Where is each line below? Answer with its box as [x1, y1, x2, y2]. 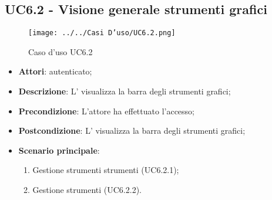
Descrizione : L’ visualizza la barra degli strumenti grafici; [18, 85, 231, 97]
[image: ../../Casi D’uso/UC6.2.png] [28, 29, 176, 38]
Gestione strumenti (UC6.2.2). [32, 184, 142, 196]
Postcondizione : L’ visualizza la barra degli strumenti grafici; [18, 124, 246, 137]
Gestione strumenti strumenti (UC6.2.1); [32, 164, 179, 176]
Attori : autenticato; [18, 65, 92, 77]
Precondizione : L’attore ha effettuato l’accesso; [18, 104, 195, 117]
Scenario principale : [18, 144, 100, 156]
